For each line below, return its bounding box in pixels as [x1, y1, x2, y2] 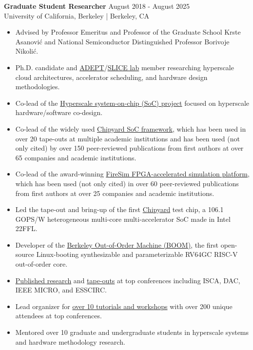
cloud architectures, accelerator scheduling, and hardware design [15, 72, 208, 82]
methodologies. [15, 81, 60, 92]
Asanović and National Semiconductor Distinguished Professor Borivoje [15, 36, 230, 46]
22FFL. [15, 223, 38, 233]
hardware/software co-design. [15, 107, 103, 117]
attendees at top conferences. [15, 311, 102, 321]
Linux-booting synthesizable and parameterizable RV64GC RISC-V [36, 249, 238, 259]
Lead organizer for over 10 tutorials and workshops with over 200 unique [15, 301, 233, 311]
